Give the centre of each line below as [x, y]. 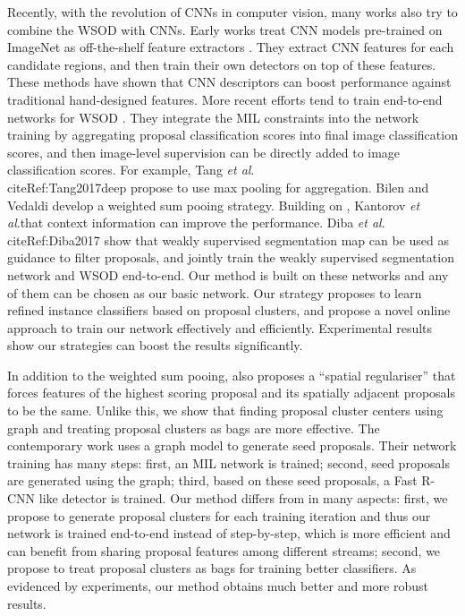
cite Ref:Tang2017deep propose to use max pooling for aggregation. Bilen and [218, 187]
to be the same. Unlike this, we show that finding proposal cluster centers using [225, 411]
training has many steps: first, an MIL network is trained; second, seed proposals [228, 462]
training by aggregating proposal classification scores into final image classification [232, 135]
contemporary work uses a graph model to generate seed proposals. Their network [232, 445]
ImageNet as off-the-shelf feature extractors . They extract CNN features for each [231, 47]
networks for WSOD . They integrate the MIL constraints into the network [213, 117]
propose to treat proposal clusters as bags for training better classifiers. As [212, 568]
